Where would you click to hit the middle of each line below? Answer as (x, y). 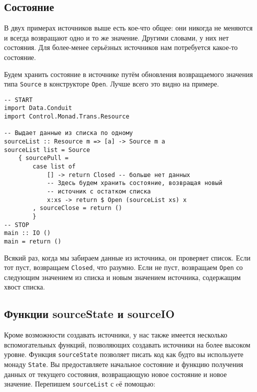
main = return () (33, 241)
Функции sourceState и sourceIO (89, 314)
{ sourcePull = (43, 158)
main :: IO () (27, 233)
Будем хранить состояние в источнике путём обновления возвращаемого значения (128, 74)
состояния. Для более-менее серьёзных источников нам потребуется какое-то (121, 47)
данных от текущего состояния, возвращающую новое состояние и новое (115, 374)
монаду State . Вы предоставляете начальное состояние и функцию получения (124, 364)
